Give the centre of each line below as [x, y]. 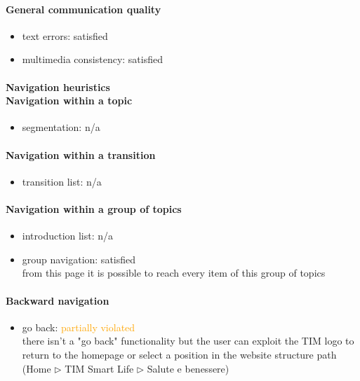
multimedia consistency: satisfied [92, 59]
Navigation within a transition [81, 154]
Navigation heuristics [58, 86]
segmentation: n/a [61, 127]
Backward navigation [58, 300]
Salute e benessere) [188, 368]
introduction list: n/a [68, 236]
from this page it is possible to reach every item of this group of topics [174, 273]
